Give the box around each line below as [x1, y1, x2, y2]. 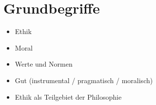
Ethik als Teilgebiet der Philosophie [15, 91, 122, 102]
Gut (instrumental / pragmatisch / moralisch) [15, 75, 153, 85]
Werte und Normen [15, 59, 73, 69]
